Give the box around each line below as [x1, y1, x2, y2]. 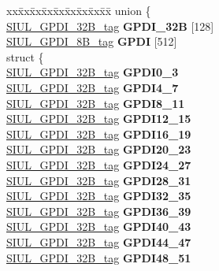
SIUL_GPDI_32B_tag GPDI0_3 [6, 64, 179, 80]
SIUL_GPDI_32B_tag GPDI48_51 [6, 249, 191, 265]
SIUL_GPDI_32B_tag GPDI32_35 [6, 187, 191, 204]
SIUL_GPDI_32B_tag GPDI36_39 [6, 202, 191, 219]
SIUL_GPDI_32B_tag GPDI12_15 [6, 110, 191, 127]
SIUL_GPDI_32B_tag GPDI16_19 [6, 125, 191, 142]
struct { [6, 48, 44, 65]
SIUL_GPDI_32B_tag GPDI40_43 [6, 218, 191, 235]
